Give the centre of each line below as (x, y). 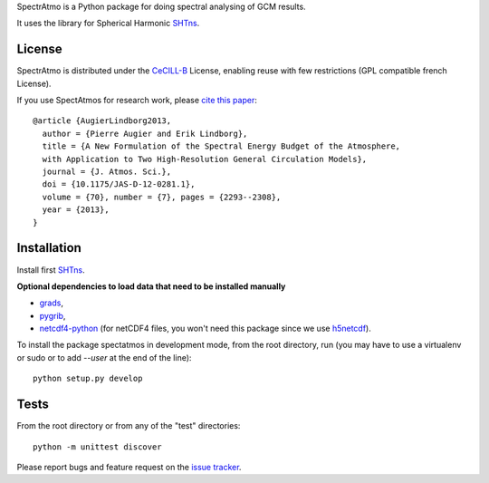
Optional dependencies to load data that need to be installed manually (151, 286)
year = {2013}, (76, 210)
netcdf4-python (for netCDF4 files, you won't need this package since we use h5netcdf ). (205, 328)
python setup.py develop (88, 379)
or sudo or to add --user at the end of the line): (104, 357)
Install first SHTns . (51, 270)
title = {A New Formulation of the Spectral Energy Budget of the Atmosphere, (221, 146)
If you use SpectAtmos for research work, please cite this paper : (137, 101)
